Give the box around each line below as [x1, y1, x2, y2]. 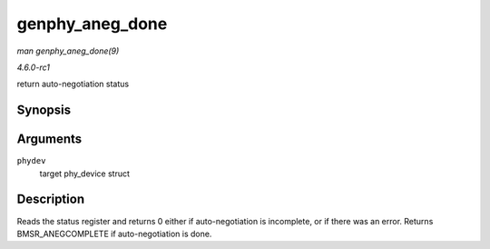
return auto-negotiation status [16, 78, 130, 90]
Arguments [16, 132, 83, 147]
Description [16, 192, 85, 207]
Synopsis [16, 103, 72, 118]
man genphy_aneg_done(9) [16, 45, 120, 56]
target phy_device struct [39, 168, 131, 179]
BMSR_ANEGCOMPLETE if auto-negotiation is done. [16, 228, 212, 239]
